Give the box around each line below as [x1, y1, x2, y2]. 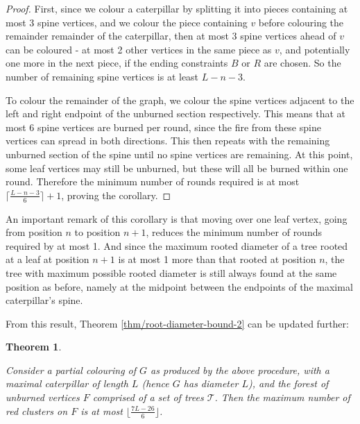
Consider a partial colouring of [6, 362, 137, 377]
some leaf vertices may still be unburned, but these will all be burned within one [6, 160, 348, 175]
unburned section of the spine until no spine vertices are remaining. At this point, [6, 146, 353, 161]
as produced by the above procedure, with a [151, 362, 329, 377]
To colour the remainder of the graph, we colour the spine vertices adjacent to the [6, 92, 354, 107]
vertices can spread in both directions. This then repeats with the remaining [6, 133, 330, 148]
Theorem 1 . [6, 339, 62, 354]
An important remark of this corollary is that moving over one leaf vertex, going [6, 211, 348, 226]
